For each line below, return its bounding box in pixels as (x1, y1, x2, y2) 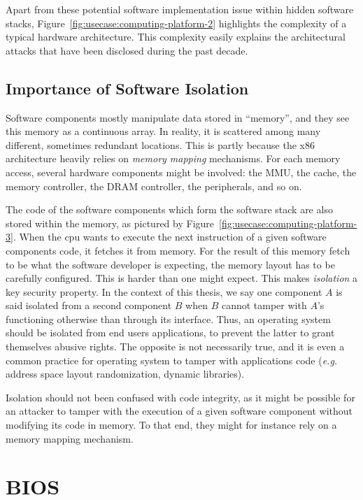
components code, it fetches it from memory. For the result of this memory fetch (6, 243, 350, 257)
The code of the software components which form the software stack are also (6, 202, 333, 217)
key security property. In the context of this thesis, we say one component (6, 284, 322, 299)
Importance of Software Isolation (6, 77, 249, 99)
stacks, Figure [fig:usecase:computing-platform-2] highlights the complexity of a (6, 15, 347, 30)
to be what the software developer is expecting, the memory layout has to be (6, 257, 335, 271)
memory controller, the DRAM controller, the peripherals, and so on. (6, 178, 302, 193)
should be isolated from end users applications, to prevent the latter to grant (6, 325, 335, 340)
